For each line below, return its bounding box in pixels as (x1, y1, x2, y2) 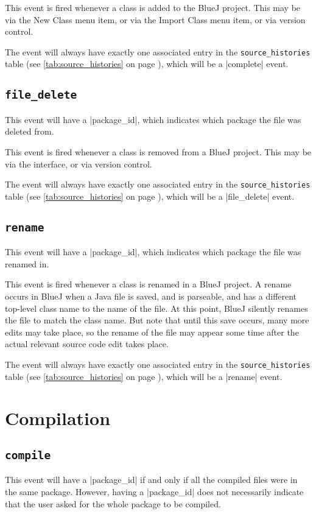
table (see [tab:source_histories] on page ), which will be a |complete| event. (5, 57, 289, 70)
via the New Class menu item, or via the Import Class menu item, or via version (5, 13, 306, 26)
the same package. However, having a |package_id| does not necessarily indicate (5, 485, 304, 498)
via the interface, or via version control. (5, 157, 152, 170)
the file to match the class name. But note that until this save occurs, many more (5, 314, 309, 326)
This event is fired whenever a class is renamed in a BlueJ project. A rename (5, 278, 292, 290)
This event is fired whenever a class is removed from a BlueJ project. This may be (5, 146, 312, 158)
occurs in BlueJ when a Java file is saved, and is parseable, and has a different (5, 290, 297, 302)
